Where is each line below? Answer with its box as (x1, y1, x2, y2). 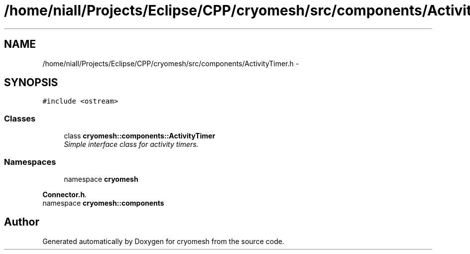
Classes (4, 113, 36, 124)
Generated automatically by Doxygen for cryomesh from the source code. (42, 237, 284, 246)
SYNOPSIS (4, 76, 58, 89)
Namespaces (4, 156, 56, 167)
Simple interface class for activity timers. (64, 140, 199, 149)
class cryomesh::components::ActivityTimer (64, 131, 216, 140)
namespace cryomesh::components (42, 198, 164, 207)
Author (4, 216, 39, 229)
